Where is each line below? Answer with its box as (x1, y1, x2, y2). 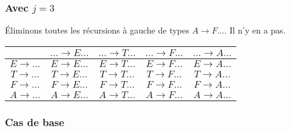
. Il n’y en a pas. (224, 24, 286, 37)
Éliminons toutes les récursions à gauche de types (5, 24, 189, 37)
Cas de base (5, 114, 65, 129)
